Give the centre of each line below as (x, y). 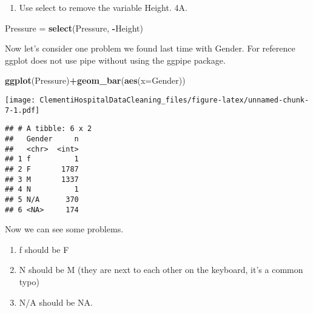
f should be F (44, 249)
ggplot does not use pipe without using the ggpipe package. (115, 60)
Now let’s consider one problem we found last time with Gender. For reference (150, 48)
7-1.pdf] (22, 110)
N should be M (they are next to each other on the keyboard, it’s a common (161, 270)
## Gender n (42, 139)
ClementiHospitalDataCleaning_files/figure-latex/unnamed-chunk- (174, 100)
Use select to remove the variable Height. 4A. (103, 7)
